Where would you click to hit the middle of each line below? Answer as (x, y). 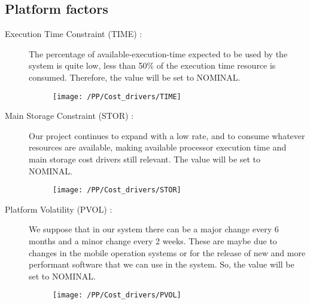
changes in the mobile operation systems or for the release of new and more (167, 252)
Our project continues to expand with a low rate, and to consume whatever (167, 135)
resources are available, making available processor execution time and (158, 147)
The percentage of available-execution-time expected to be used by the (158, 53)
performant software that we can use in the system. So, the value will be (162, 264)
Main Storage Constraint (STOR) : (69, 116)
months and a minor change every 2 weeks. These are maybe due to (153, 241)
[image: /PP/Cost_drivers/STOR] (117, 190)
